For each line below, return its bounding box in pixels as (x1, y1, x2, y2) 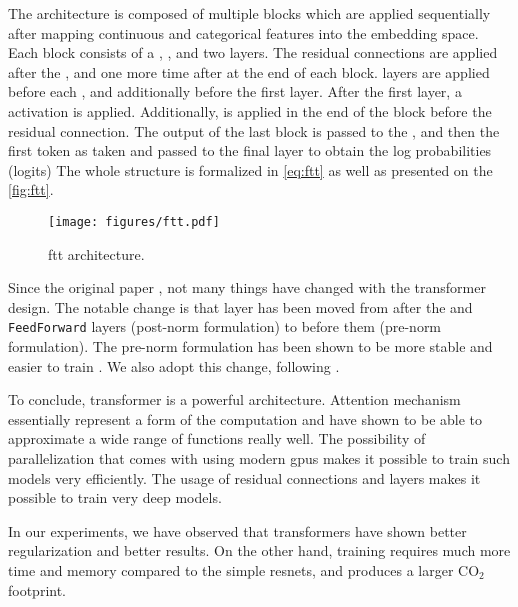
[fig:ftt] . (8, 179, 54, 200)
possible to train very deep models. (8, 487, 222, 508)
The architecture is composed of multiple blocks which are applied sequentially (8, 3, 491, 23)
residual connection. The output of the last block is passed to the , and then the (8, 120, 500, 141)
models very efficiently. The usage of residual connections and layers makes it (8, 467, 481, 488)
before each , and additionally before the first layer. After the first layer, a (8, 81, 462, 102)
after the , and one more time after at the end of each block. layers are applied (8, 61, 490, 82)
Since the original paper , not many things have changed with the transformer (8, 277, 486, 298)
